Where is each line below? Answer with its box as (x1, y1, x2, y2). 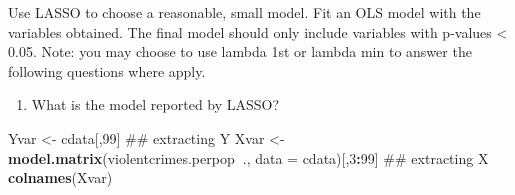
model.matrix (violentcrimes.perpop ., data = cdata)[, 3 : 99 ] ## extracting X (8, 147, 489, 168)
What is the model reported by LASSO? (31, 94, 280, 115)
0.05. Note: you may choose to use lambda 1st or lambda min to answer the (8, 41, 472, 62)
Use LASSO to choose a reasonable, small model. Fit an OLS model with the (8, 2, 481, 22)
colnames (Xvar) (8, 167, 113, 188)
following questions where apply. (8, 60, 206, 81)
